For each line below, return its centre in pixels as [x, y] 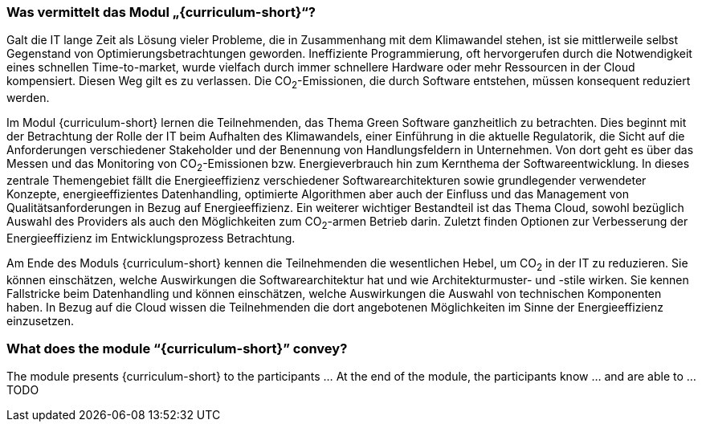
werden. [28, 98]
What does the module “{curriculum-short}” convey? [177, 348]
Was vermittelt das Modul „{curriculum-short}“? [161, 12]
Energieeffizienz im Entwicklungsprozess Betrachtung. [151, 238]
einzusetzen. [40, 320]
